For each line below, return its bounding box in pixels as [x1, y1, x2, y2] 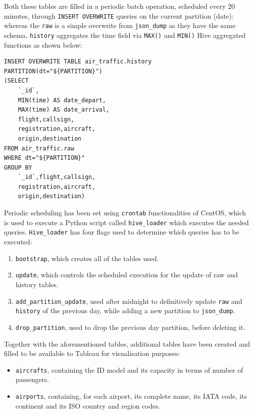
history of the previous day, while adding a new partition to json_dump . [15, 305, 235, 316]
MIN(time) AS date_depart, [18, 96, 106, 104]
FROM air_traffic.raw [4, 145, 75, 152]
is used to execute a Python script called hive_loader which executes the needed [4, 217, 249, 227]
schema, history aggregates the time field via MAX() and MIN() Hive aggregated [4, 30, 246, 40]
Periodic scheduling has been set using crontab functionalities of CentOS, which [4, 207, 246, 218]
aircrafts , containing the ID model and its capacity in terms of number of [15, 364, 243, 375]
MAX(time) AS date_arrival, [18, 106, 110, 114]
